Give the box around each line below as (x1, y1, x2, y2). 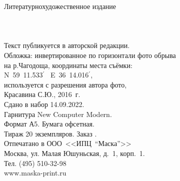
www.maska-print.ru (4, 167, 66, 178)
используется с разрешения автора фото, (4, 79, 127, 89)
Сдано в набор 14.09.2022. (4, 98, 84, 109)
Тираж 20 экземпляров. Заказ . (4, 128, 97, 138)
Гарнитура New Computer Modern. (4, 108, 112, 119)
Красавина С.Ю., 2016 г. (4, 89, 80, 99)
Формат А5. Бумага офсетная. (4, 118, 94, 129)
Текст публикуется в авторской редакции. (4, 40, 130, 50)
